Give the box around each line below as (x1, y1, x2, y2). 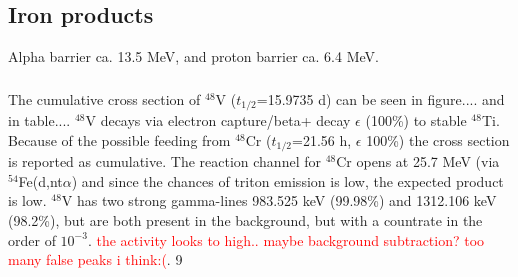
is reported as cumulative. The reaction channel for (8, 151, 321, 172)
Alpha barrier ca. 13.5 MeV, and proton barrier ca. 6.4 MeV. (8, 46, 379, 67)
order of (8, 229, 56, 250)
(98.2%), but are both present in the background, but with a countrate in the (8, 210, 483, 230)
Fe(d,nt (18, 170, 63, 191)
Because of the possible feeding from (8, 129, 231, 150)
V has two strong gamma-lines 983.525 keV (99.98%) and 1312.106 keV (61, 190, 497, 211)
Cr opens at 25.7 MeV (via (336, 151, 500, 172)
